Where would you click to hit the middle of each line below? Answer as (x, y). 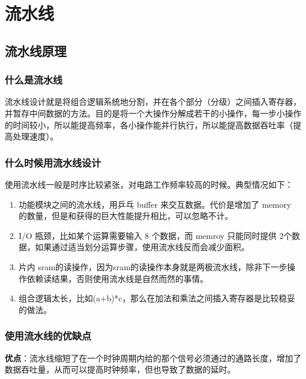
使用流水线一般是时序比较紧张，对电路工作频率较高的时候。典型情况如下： (149, 184)
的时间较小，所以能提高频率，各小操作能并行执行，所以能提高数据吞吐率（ (149, 124)
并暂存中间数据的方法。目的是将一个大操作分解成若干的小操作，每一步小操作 (153, 113)
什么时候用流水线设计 (53, 162)
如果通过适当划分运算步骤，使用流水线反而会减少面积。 (142, 247)
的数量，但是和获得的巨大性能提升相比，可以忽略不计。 (126, 216)
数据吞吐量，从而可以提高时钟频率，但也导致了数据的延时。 (120, 369)
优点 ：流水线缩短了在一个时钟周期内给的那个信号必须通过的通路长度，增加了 (153, 358)
